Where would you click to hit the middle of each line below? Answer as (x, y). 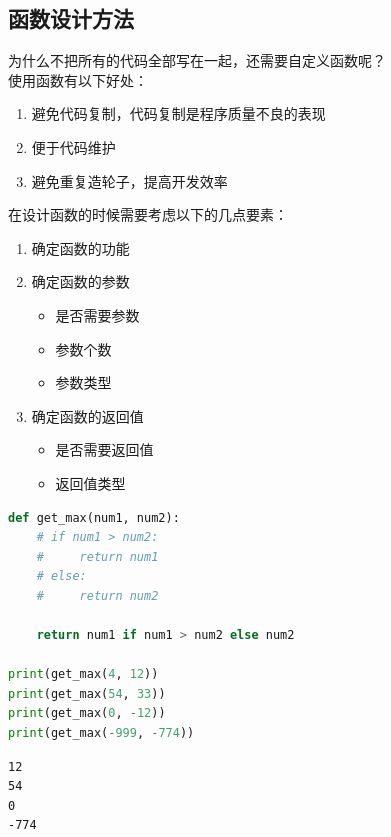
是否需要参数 (97, 314)
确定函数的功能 (80, 247)
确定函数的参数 (80, 281)
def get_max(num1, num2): (94, 517)
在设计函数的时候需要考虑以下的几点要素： (148, 214)
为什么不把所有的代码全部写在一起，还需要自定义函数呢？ (197, 60)
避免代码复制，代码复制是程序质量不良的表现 (178, 113)
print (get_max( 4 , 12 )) (83, 674)
